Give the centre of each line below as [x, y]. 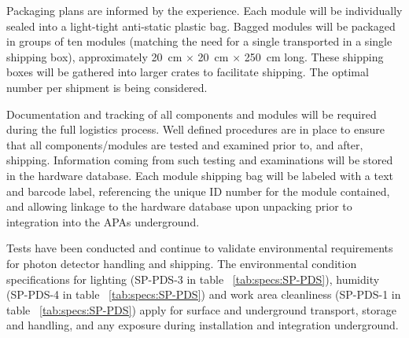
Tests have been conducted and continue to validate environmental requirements [200, 248]
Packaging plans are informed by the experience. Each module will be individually [204, 10]
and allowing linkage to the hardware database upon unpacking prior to [179, 206]
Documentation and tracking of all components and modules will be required [192, 114]
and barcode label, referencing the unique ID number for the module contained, [198, 191]
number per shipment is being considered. [107, 87]
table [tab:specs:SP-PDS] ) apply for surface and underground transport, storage [202, 309]
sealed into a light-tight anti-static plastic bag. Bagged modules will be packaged [201, 26]
